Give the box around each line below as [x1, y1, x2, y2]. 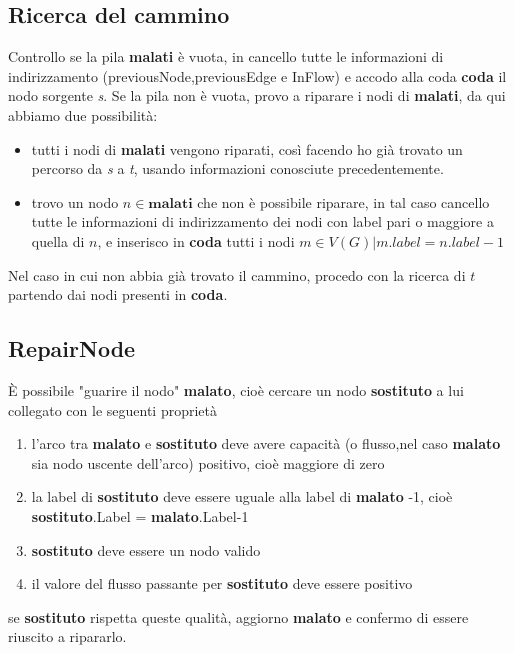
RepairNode [8, 333, 136, 364]
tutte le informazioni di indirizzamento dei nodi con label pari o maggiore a [31, 211, 494, 232]
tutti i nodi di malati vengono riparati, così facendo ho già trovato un [31, 138, 463, 159]
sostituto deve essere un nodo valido [31, 539, 261, 560]
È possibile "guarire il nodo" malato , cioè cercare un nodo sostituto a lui [8, 379, 464, 400]
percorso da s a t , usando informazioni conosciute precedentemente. [31, 158, 444, 179]
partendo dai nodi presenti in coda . [8, 284, 228, 305]
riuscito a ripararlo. [8, 626, 127, 647]
